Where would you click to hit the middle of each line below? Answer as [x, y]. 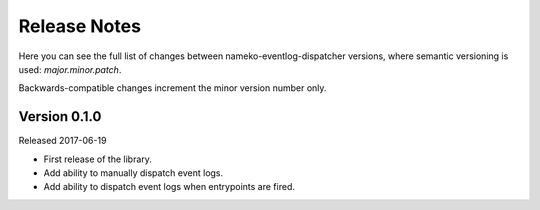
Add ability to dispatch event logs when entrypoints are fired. [169, 187]
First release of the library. [97, 159]
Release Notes [80, 26]
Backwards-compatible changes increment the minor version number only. [172, 88]
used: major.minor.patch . [70, 69]
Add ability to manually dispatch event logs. [133, 173]
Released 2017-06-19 [62, 141]
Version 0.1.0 [60, 116]
